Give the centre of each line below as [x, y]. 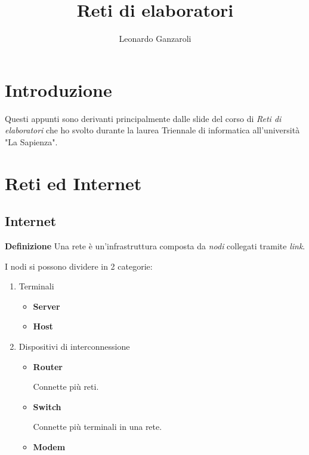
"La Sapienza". [31, 141]
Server [47, 306]
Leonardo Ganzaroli [155, 39]
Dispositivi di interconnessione [74, 346]
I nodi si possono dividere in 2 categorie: [79, 266]
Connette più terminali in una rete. [98, 427]
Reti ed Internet [73, 183]
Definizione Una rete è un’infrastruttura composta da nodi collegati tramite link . [155, 246]
